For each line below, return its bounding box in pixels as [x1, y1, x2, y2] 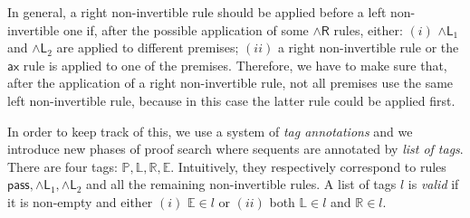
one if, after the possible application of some [62, 20, 309, 39]
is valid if [408, 175, 459, 194]
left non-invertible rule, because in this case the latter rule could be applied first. [7, 90, 456, 109]
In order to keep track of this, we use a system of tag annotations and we [7, 121, 413, 140]
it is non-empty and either [7, 192, 153, 211]
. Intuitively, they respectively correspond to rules [170, 156, 446, 175]
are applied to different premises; [56, 38, 239, 57]
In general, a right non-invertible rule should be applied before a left [7, 3, 387, 21]
